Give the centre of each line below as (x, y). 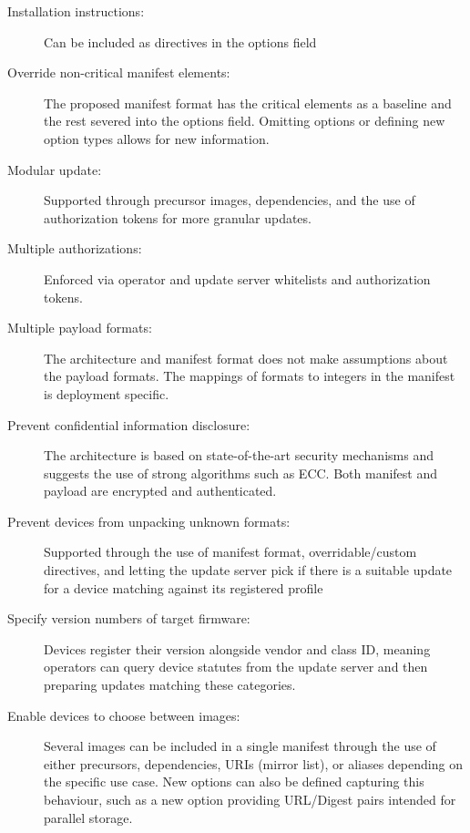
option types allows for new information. (157, 138)
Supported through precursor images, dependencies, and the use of (230, 200)
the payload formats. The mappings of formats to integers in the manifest (250, 376)
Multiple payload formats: (80, 328)
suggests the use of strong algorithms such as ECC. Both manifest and (241, 473)
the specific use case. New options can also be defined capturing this (234, 782)
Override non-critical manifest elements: (119, 72)
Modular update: (55, 169)
